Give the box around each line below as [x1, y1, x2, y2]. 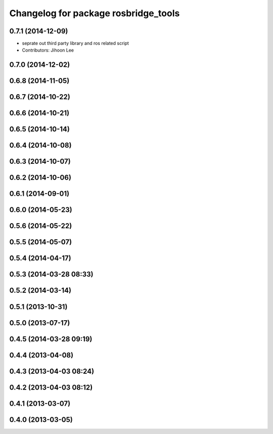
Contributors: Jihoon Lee [22, 47, 74, 53]
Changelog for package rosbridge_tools [9, 8, 180, 19]
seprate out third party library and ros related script [22, 40, 129, 47]
